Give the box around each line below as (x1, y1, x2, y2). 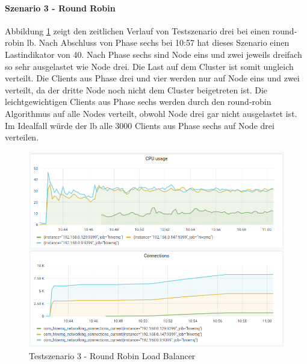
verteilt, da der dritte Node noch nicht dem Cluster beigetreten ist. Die (5, 83, 268, 96)
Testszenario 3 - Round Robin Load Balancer (29, 349, 196, 362)
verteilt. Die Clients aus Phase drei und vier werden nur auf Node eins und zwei (5, 72, 300, 84)
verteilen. (5, 131, 39, 143)
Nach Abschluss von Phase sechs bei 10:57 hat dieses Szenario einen (39, 36, 290, 49)
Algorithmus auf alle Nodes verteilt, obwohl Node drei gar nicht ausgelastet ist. (5, 107, 297, 119)
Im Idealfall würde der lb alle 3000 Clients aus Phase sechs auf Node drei (5, 119, 274, 131)
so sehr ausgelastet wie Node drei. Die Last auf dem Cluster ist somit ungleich (5, 60, 294, 72)
